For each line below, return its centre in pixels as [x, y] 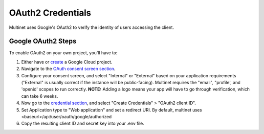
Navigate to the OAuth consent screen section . [68, 69]
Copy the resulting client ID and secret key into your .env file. [83, 123]
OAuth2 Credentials [50, 13]
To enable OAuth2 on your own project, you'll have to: [63, 53]
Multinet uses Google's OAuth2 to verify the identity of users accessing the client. [91, 27]
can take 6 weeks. [40, 96]
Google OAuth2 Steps [43, 41]
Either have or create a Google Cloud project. [67, 62]
